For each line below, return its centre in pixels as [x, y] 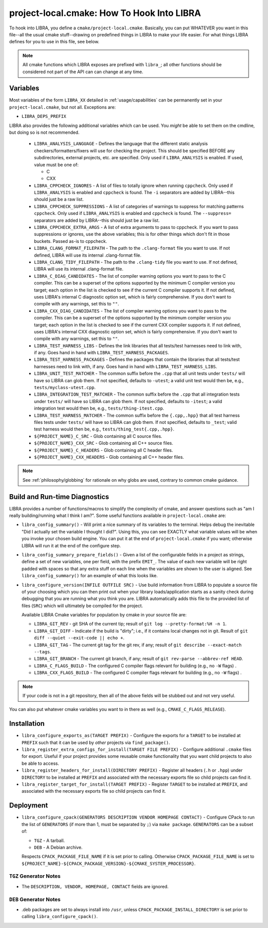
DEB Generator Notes [35, 899]
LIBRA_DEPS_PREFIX [44, 116]
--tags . [43, 652]
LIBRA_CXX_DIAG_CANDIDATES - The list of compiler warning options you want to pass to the [130, 310]
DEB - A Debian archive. [58, 847]
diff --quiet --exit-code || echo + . [79, 638]
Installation [27, 724]
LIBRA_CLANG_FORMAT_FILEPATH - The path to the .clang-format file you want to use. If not [132, 248]
